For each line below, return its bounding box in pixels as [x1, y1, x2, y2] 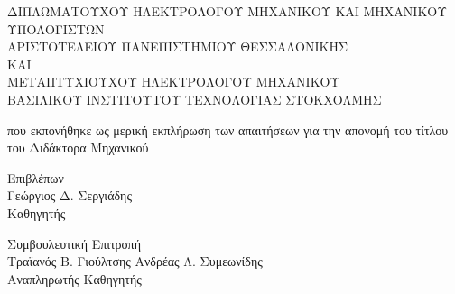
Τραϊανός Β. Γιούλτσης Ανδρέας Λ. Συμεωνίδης [7, 252, 263, 271]
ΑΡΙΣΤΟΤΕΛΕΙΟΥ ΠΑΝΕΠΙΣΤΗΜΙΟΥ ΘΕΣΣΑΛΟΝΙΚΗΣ [7, 37, 348, 56]
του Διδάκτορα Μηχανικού [7, 138, 149, 157]
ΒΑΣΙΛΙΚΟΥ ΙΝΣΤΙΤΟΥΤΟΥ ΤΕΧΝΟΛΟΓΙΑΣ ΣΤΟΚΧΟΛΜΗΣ [7, 89, 382, 108]
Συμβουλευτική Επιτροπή [7, 234, 142, 253]
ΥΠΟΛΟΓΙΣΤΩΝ [7, 19, 105, 38]
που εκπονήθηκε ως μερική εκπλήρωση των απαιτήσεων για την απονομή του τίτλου [7, 120, 449, 139]
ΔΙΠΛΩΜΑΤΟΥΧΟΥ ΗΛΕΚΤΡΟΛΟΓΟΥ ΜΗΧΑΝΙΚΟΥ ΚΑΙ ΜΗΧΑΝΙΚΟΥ [7, 2, 448, 20]
